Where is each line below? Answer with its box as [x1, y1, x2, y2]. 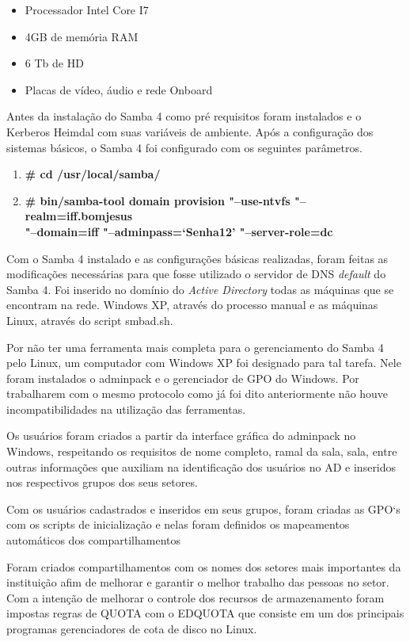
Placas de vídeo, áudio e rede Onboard [25, 81, 213, 97]
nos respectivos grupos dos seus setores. [6, 474, 198, 491]
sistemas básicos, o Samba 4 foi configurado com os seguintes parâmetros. [6, 139, 363, 155]
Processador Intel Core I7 [25, 2, 149, 17]
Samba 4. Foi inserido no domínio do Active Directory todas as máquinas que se [6, 281, 394, 297]
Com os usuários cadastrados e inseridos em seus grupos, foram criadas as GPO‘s [6, 500, 401, 517]
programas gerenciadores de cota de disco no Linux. [6, 621, 257, 636]
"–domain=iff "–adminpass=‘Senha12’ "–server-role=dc [25, 223, 333, 239]
